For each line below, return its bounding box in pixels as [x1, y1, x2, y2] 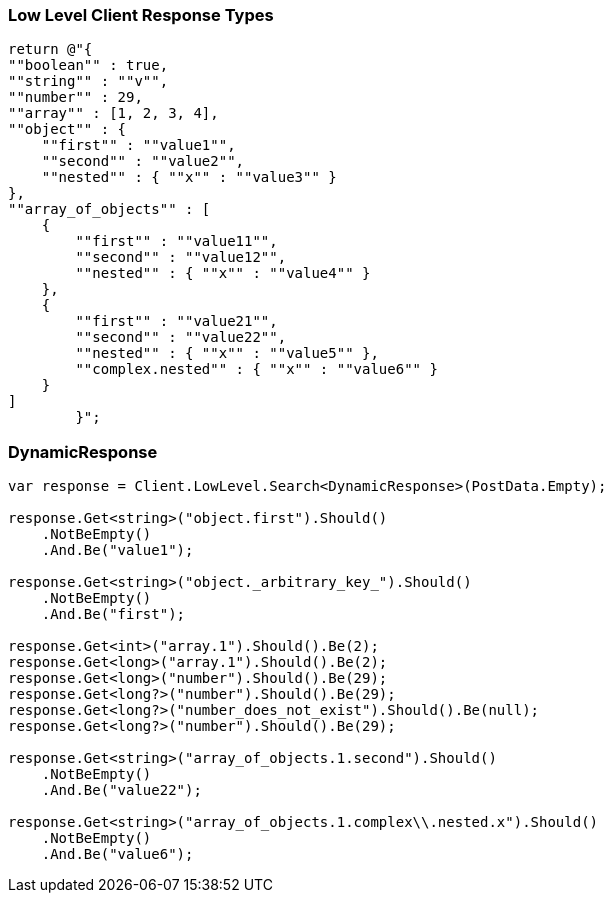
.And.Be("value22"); [41, 782, 202, 799]
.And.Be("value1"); [41, 542, 194, 559]
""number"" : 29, [8, 89, 143, 106]
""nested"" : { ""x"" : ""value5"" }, [75, 345, 379, 362]
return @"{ [8, 41, 93, 58]
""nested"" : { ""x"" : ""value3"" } [41, 169, 337, 186]
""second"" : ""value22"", [75, 329, 287, 346]
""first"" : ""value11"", [75, 233, 278, 250]
